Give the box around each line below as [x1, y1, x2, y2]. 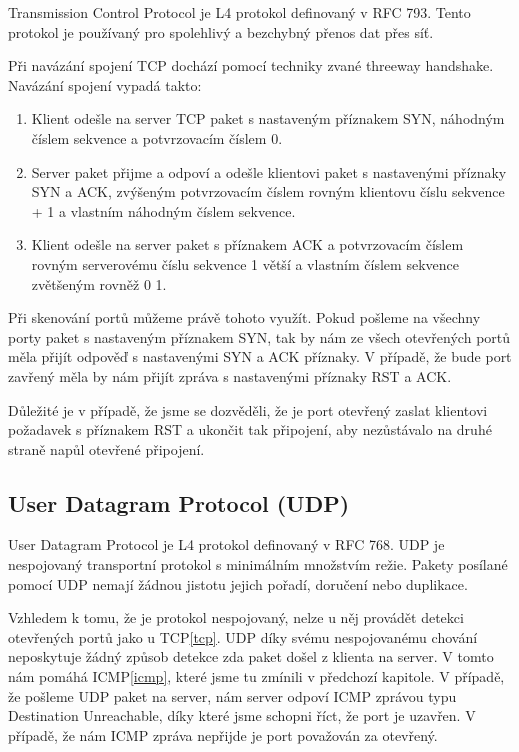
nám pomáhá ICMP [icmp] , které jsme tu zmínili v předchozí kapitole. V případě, [8, 666, 505, 687]
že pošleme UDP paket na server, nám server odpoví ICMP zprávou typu [8, 685, 457, 706]
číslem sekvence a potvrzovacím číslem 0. [31, 127, 283, 148]
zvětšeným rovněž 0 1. [31, 273, 167, 294]
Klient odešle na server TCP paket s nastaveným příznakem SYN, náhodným [31, 108, 505, 129]
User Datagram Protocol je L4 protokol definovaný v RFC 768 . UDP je [8, 534, 445, 555]
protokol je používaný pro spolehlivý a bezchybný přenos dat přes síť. [8, 21, 434, 42]
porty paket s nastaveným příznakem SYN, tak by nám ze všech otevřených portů [8, 326, 511, 347]
